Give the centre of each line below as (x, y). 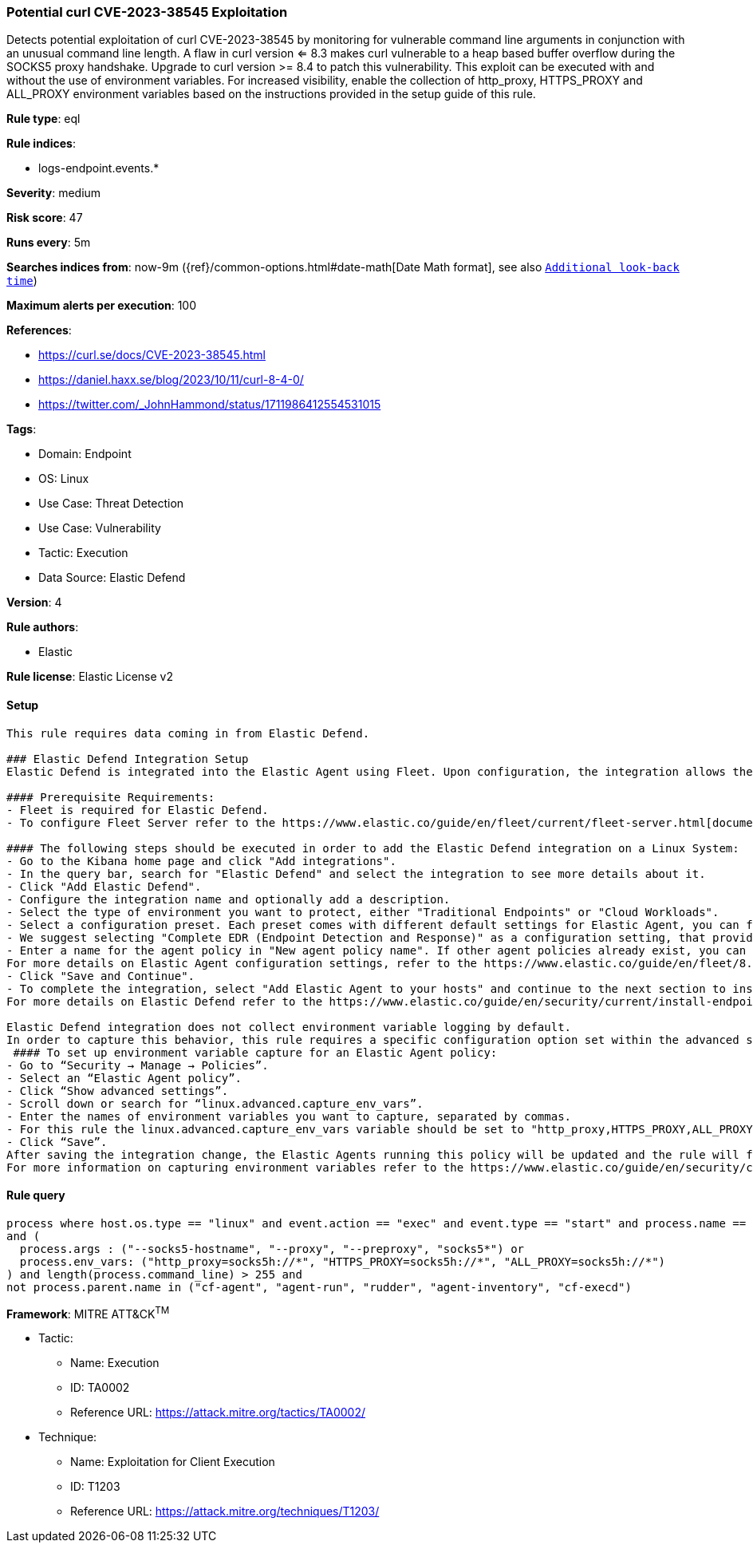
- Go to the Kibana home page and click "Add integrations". (201, 861)
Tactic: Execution (83, 553)
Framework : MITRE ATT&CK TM (88, 1312)
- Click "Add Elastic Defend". (104, 886)
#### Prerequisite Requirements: (111, 797)
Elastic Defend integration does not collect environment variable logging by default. (289, 1027)
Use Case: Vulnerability (100, 528)
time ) (22, 281)
